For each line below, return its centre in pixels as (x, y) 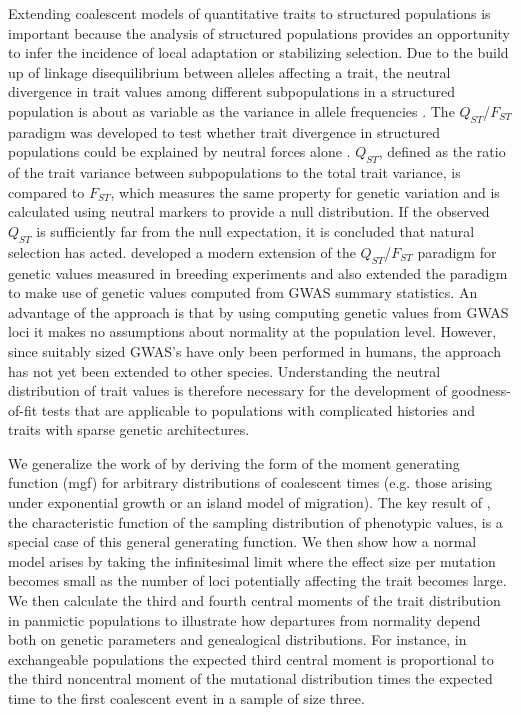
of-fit (23, 409)
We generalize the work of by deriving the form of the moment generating (234, 462)
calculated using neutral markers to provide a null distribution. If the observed (249, 211)
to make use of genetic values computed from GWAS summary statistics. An (243, 292)
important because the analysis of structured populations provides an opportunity (259, 32)
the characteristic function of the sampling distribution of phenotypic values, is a (255, 521)
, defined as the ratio (442, 151)
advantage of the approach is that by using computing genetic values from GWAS (258, 311)
